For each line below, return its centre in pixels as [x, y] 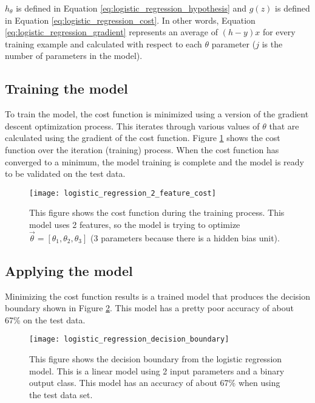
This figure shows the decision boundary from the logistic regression [156, 359]
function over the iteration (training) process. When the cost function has [142, 149]
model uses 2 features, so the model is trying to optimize [135, 224]
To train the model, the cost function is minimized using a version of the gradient [157, 114]
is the [272, 43]
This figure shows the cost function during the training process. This [157, 212]
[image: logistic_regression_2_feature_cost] [123, 193]
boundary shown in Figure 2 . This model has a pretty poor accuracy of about [149, 308]
